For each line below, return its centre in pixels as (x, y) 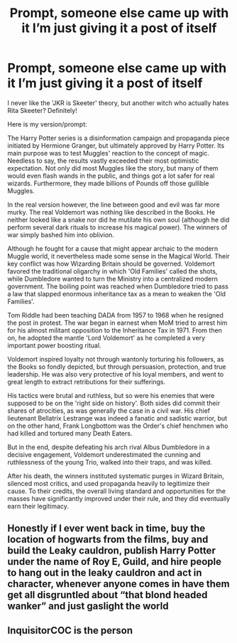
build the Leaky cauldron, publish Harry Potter (112, 551)
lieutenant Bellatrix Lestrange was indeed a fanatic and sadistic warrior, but (117, 418)
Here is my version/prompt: (47, 124)
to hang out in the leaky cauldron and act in (105, 573)
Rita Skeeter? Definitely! (42, 110)
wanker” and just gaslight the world (88, 606)
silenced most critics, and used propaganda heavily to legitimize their (109, 483)
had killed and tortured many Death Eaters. (70, 433)
